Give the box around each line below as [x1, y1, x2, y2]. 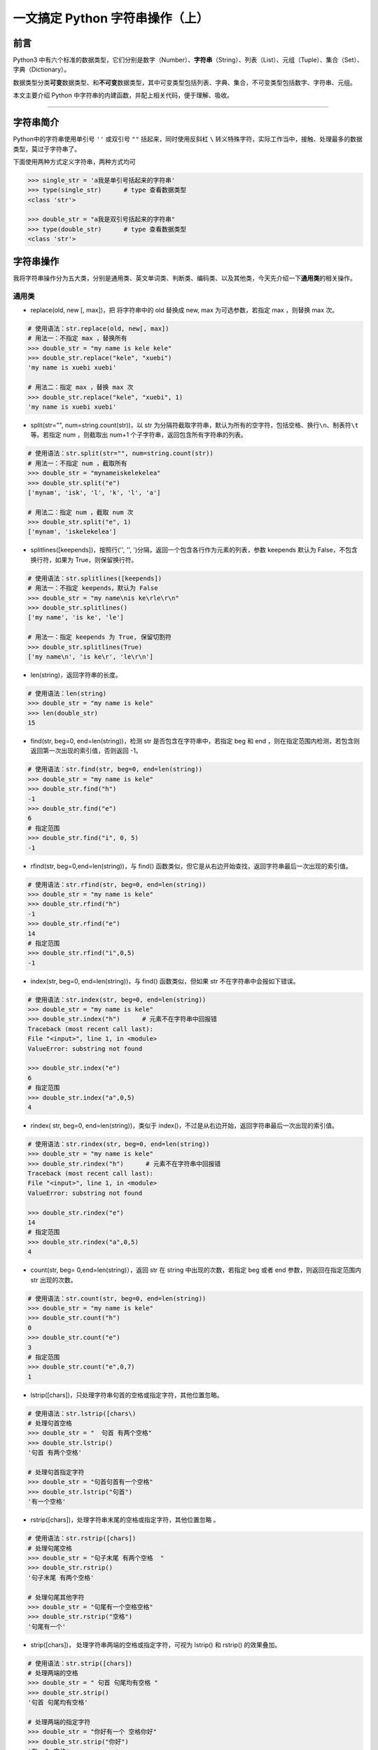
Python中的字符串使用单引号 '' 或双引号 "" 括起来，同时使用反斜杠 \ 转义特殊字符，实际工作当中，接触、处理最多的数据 [13, 135, 363, 143]
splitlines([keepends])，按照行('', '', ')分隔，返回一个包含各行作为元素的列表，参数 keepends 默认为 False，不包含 [30, 546, 358, 554]
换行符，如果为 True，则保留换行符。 [30, 555, 138, 563]
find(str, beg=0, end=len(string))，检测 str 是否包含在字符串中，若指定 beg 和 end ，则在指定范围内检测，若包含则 [30, 737, 360, 745]
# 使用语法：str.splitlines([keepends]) [27, 574, 162, 582]
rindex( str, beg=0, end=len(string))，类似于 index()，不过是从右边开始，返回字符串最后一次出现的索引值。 [30, 1121, 339, 1130]
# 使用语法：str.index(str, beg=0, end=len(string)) [27, 995, 206, 1004]
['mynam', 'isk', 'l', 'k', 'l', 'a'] [27, 489, 161, 496]
